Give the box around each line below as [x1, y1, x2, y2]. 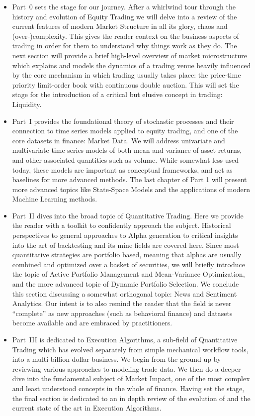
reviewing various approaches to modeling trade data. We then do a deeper [12, 363, 241, 374]
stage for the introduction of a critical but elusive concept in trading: [12, 89, 223, 100]
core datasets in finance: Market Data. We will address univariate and [12, 135, 225, 145]
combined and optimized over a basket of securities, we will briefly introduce [12, 259, 245, 269]
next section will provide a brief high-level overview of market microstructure [12, 50, 247, 60]
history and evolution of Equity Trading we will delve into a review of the [12, 11, 237, 21]
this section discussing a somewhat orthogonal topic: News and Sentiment [12, 288, 237, 299]
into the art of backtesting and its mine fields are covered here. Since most [12, 239, 239, 250]
